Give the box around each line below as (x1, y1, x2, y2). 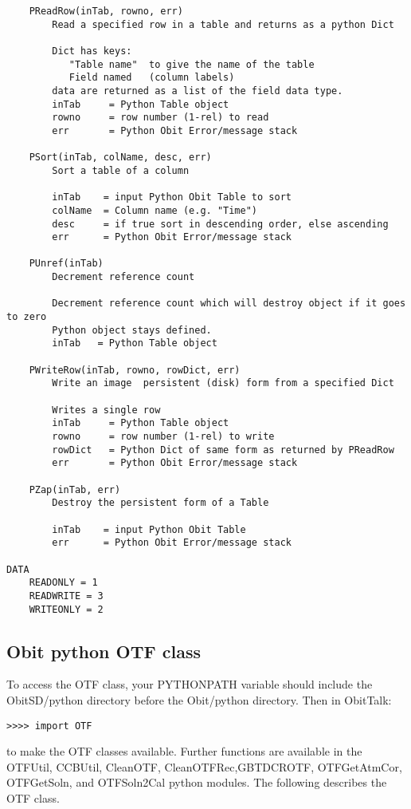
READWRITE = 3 (29, 590, 104, 602)
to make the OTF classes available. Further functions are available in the (6, 743, 362, 760)
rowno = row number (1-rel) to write (52, 431, 275, 442)
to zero (6, 311, 47, 323)
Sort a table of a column (52, 164, 190, 176)
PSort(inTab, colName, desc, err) (29, 152, 212, 164)
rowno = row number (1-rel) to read (52, 112, 269, 124)
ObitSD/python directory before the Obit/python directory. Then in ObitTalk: (6, 691, 392, 708)
